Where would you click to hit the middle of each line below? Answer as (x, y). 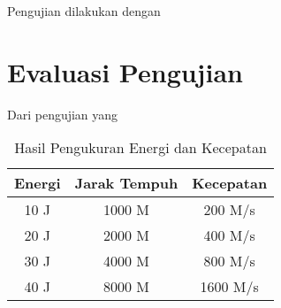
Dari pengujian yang (63, 114)
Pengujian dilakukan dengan (84, 11)
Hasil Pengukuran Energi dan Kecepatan (140, 148)
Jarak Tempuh (126, 183)
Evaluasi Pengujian (125, 71)
